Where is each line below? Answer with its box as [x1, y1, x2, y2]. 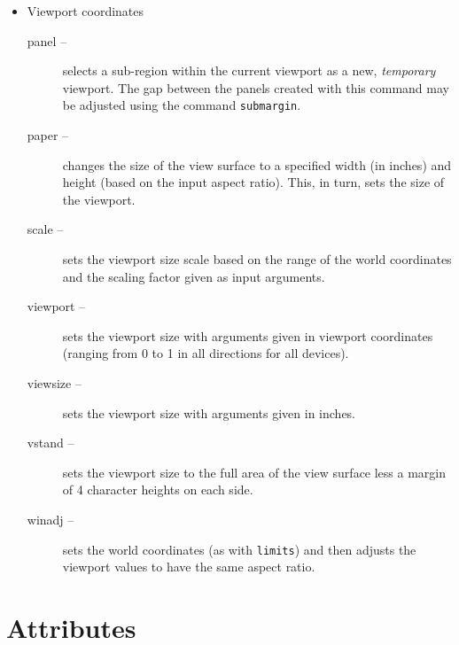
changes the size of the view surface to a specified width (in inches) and [62, 155, 452, 174]
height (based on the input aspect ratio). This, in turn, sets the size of [62, 173, 445, 191]
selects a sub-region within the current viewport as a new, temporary [62, 61, 436, 80]
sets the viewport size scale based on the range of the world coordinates [62, 250, 452, 268]
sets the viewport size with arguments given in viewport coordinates [62, 326, 433, 345]
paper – [27, 126, 69, 144]
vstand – [27, 433, 74, 452]
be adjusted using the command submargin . [62, 96, 301, 114]
